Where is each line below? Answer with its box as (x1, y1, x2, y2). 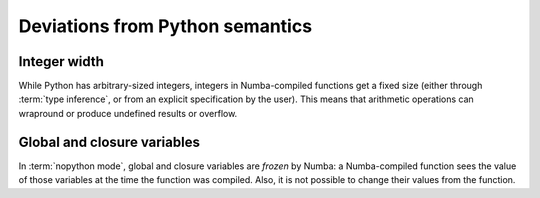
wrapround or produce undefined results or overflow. (18, 107, 238, 119)
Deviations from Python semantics (18, 15, 313, 37)
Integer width (18, 53, 105, 70)
